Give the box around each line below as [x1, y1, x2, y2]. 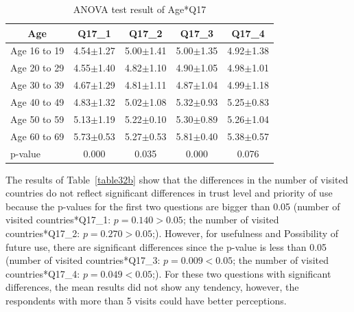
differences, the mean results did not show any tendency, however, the [5, 280, 299, 294]
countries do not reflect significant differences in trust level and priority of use [5, 186, 333, 200]
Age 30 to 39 [10, 78, 64, 92]
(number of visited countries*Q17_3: [5, 253, 161, 267]
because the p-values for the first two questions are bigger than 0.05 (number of [5, 199, 340, 213]
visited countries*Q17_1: [5, 212, 111, 227]
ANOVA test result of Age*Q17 [73, 2, 206, 16]
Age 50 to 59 [10, 111, 64, 126]
